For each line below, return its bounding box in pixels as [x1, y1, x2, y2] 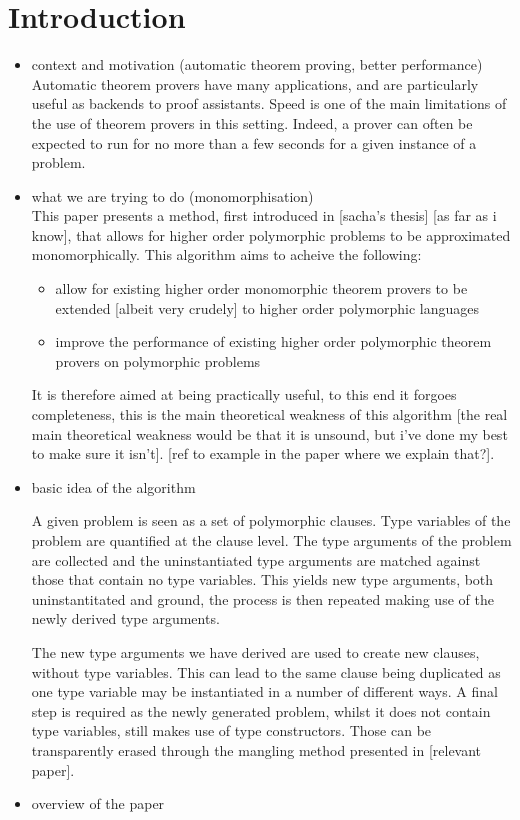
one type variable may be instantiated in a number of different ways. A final [31, 681, 498, 702]
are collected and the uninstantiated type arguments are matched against [31, 549, 481, 570]
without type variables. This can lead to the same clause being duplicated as [31, 661, 501, 682]
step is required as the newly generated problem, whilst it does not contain [31, 700, 491, 721]
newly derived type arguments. [31, 608, 220, 629]
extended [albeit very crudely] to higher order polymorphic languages [55, 297, 480, 318]
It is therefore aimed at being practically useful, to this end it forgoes [31, 384, 457, 405]
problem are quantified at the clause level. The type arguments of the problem [31, 530, 512, 550]
